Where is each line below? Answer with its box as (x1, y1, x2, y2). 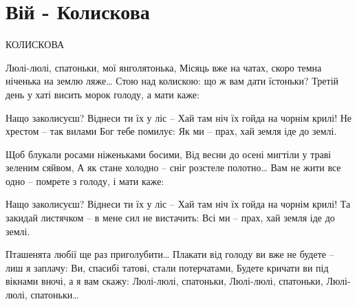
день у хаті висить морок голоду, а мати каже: (6, 87, 199, 101)
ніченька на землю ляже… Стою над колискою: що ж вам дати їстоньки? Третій (6, 74, 339, 88)
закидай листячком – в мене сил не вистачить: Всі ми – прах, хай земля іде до (6, 210, 335, 225)
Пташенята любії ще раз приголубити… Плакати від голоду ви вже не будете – (6, 247, 334, 261)
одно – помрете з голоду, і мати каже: (6, 173, 164, 188)
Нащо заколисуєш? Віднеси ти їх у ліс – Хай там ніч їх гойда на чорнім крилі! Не (6, 110, 352, 124)
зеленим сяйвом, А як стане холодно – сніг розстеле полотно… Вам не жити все (6, 160, 341, 175)
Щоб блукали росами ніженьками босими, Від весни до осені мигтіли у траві (6, 146, 332, 161)
